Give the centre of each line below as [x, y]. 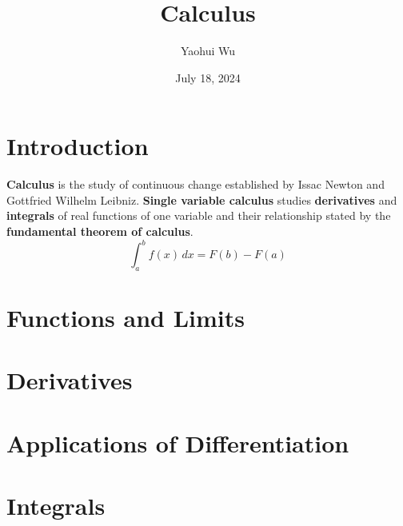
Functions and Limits [126, 318]
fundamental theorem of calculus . [100, 231]
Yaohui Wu [208, 51]
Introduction [78, 146]
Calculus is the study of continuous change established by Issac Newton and [196, 184]
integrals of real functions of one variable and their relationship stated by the [199, 215]
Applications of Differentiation [178, 442]
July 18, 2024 [208, 77]
